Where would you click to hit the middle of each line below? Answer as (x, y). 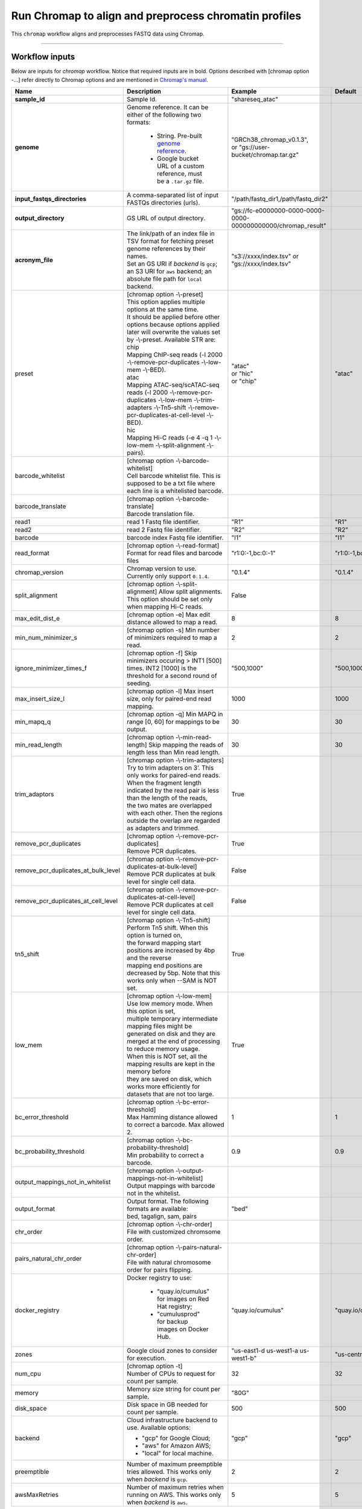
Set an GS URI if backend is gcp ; (172, 264)
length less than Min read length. (173, 753)
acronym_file (34, 260)
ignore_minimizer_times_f (51, 668)
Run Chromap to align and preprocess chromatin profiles (156, 16)
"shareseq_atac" (255, 100)
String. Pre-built (179, 136)
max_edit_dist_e (37, 619)
